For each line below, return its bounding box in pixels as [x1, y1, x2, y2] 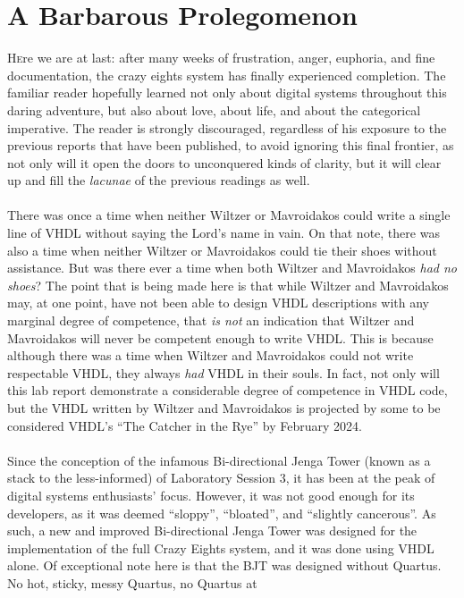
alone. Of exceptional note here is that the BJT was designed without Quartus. [7, 556, 442, 575]
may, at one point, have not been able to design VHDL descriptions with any [7, 293, 429, 312]
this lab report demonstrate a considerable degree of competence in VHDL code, [7, 381, 448, 400]
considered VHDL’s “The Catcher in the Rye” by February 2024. [7, 416, 362, 434]
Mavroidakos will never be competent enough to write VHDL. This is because [7, 328, 434, 347]
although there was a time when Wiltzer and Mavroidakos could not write [7, 346, 414, 365]
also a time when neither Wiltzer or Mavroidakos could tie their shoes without [7, 240, 437, 259]
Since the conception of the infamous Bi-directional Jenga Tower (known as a [7, 451, 431, 469]
